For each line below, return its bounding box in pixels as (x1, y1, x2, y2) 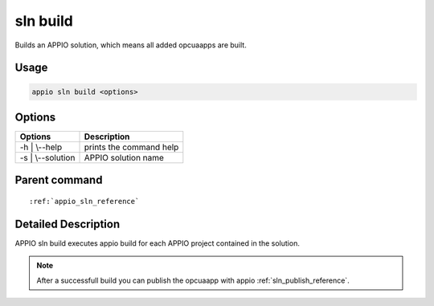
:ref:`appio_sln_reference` (29, 197, 140, 206)
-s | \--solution (19, 153, 76, 164)
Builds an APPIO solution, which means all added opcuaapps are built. (14, 40, 247, 50)
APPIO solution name (84, 153, 165, 164)
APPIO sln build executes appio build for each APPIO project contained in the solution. (14, 238, 301, 248)
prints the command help (84, 141, 179, 153)
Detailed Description (14, 217, 121, 231)
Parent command (14, 173, 103, 187)
